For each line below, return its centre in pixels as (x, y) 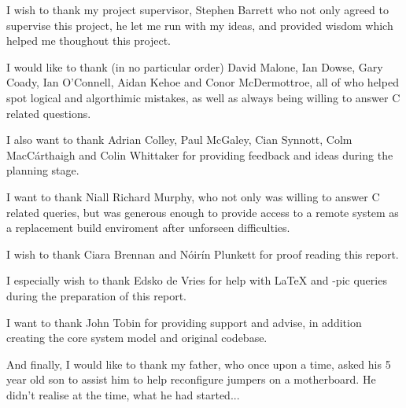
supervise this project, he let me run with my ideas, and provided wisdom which (200, 25)
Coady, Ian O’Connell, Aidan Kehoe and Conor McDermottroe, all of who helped (203, 82)
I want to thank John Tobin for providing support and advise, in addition (184, 322)
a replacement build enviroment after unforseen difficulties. (148, 228)
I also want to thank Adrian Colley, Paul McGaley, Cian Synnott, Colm (179, 140)
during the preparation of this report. (96, 295)
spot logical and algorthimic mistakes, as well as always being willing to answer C (203, 97)
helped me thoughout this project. (89, 40)
